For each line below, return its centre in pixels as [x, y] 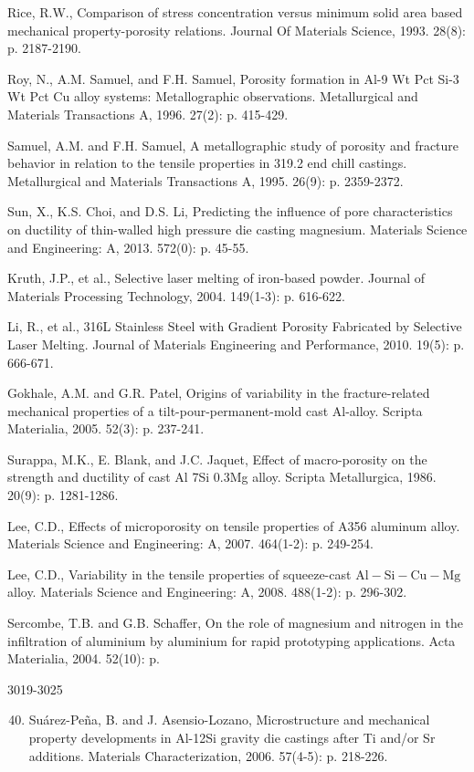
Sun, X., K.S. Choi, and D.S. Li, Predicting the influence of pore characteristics [230, 211]
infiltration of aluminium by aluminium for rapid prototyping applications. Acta [232, 640]
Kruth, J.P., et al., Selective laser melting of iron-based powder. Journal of [216, 278]
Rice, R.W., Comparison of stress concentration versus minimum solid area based [235, 12]
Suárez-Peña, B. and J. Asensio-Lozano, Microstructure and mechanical [229, 720]
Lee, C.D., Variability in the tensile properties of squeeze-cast [179, 574]
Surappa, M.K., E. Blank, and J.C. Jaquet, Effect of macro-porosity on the [217, 459]
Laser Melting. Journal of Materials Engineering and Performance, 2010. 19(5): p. [236, 344]
